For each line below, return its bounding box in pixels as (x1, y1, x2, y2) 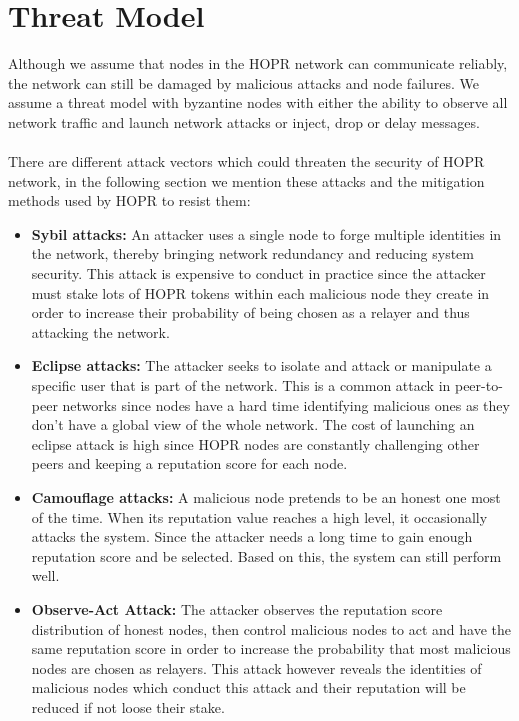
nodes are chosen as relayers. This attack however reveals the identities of (31, 657, 482, 678)
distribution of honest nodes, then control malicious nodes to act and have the (31, 618, 512, 639)
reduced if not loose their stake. (31, 696, 225, 717)
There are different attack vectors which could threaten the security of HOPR (8, 151, 485, 172)
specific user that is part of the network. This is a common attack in (31, 375, 451, 396)
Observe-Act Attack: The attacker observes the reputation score (31, 598, 443, 619)
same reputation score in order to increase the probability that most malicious (31, 638, 511, 659)
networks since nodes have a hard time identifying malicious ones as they (62, 394, 510, 415)
